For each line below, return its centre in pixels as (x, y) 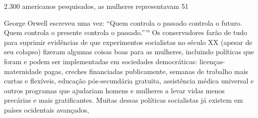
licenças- (212, 61)
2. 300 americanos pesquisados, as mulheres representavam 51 (96, 6)
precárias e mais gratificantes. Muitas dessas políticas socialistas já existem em (124, 100)
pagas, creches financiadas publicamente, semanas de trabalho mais (146, 71)
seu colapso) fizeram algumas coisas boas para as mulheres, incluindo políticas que (129, 52)
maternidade (23, 71)
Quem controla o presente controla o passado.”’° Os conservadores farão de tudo (126, 32)
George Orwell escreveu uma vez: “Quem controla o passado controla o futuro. (123, 22)
